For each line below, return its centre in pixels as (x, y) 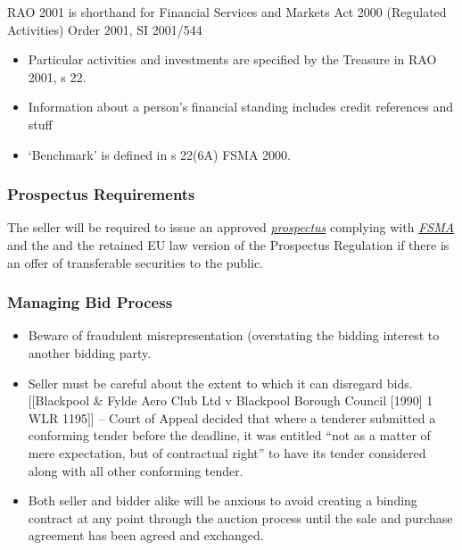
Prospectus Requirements (101, 194)
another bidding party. (90, 352)
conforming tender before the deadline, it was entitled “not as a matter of (229, 435)
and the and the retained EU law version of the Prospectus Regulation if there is (228, 244)
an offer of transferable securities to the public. (135, 262)
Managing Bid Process (90, 302)
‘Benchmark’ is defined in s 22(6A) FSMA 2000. (159, 154)
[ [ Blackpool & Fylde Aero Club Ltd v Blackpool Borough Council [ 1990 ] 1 (231, 400)
